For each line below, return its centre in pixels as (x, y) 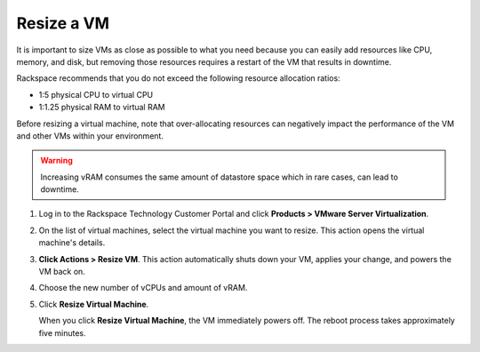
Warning (56, 161)
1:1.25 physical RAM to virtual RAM (102, 108)
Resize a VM (63, 23)
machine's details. (72, 243)
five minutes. (62, 332)
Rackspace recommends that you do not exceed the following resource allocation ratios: (179, 78)
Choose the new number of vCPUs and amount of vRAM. (143, 288)
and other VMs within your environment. (90, 136)
